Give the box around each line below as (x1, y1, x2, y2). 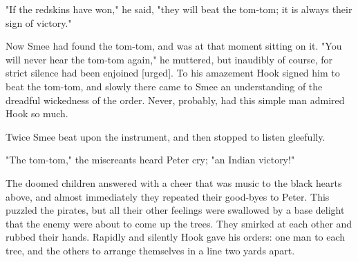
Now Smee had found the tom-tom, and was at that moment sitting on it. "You (6, 39, 342, 53)
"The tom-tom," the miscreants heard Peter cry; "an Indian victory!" (6, 152, 295, 167)
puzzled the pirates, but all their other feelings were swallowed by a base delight (6, 203, 345, 217)
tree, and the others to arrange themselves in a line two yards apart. (6, 243, 295, 257)
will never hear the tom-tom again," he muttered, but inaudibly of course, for (6, 52, 332, 66)
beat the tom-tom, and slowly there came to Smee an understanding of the (6, 79, 323, 93)
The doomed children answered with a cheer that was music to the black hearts (6, 175, 342, 190)
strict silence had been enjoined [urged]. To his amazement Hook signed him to (6, 65, 340, 80)
